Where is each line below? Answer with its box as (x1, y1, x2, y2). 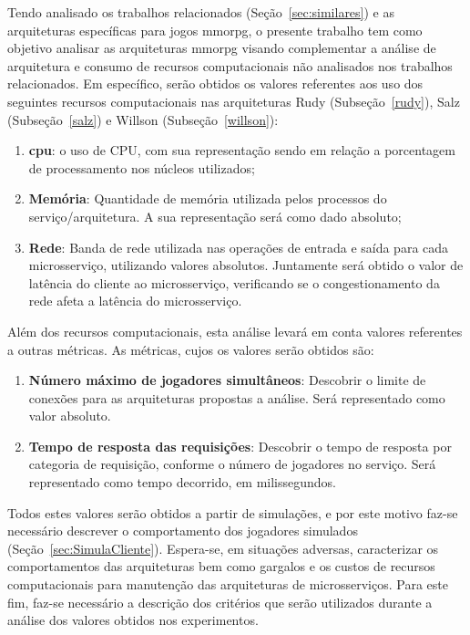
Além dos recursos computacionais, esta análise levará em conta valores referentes (7, 321, 463, 340)
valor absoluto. (28, 406, 111, 425)
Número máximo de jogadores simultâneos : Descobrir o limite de (28, 370, 426, 390)
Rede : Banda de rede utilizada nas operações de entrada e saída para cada (28, 237, 449, 256)
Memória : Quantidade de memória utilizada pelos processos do (28, 189, 387, 208)
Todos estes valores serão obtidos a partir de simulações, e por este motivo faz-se (7, 503, 458, 522)
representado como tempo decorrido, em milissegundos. (28, 473, 337, 492)
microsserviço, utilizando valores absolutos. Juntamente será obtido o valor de (28, 255, 464, 275)
